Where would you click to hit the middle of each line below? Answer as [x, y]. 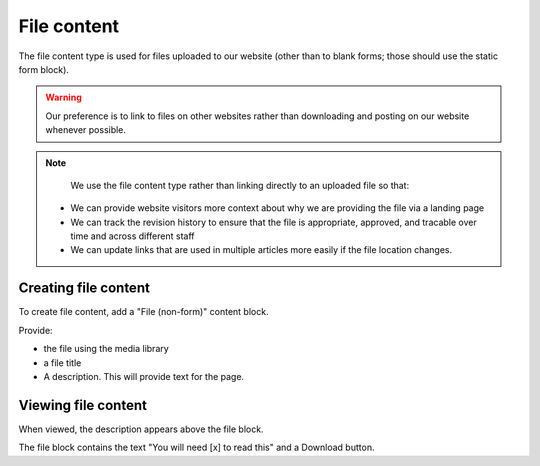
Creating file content [84, 288]
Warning [63, 97]
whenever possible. [86, 130]
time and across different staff [132, 236]
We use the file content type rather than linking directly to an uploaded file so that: [240, 185]
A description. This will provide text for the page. [144, 376]
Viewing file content [82, 405]
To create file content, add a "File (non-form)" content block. [143, 312]
